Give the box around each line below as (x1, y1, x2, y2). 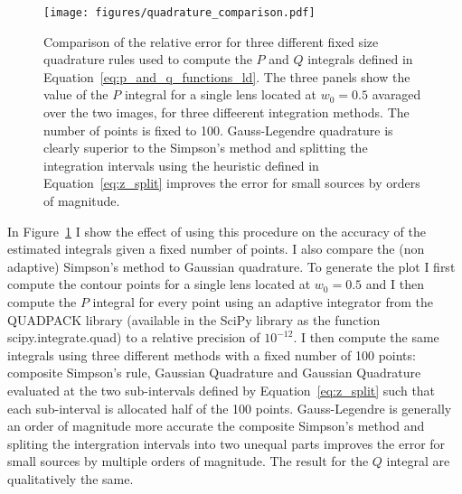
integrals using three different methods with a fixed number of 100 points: (7, 345, 416, 364)
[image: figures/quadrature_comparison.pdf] (43, 6, 316, 19)
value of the (43, 85, 108, 104)
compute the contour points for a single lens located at (7, 275, 311, 294)
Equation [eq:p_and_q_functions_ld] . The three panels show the (43, 67, 410, 86)
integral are (386, 452, 450, 471)
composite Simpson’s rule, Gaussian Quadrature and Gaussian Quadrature (7, 363, 421, 382)
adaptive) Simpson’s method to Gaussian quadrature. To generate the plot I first (7, 256, 456, 275)
